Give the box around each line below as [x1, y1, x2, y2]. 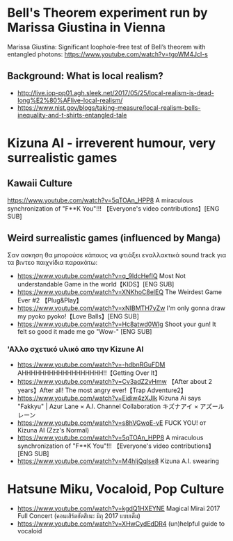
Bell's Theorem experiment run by [7, 5, 208, 21]
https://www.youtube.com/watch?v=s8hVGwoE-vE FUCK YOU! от [17, 419, 207, 427]
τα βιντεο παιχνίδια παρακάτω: [7, 258, 98, 266]
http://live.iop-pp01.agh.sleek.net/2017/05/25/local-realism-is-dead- [17, 88, 214, 97]
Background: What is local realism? [7, 70, 163, 82]
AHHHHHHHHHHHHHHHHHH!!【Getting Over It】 [17, 369, 161, 377]
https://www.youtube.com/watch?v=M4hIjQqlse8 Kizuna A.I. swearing [17, 457, 219, 465]
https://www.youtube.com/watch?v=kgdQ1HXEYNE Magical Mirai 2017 [17, 504, 220, 512]
